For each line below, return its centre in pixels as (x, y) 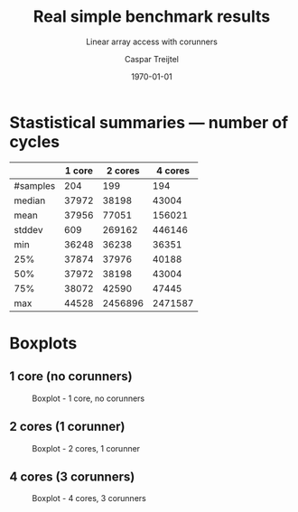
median (30, 200)
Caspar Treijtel (152, 59)
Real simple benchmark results (152, 17)
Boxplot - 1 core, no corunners (88, 398)
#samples (35, 185)
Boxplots (43, 343)
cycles (35, 141)
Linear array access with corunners (152, 42)
